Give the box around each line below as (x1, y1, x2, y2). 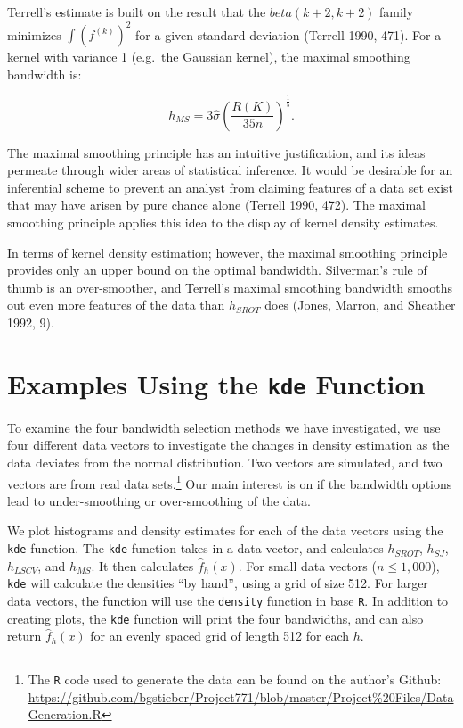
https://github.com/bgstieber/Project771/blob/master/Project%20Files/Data (28, 687, 454, 706)
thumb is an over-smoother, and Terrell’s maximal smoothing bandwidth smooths (7, 277, 452, 296)
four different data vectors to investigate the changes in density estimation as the (7, 435, 450, 454)
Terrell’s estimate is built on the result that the (7, 3, 266, 21)
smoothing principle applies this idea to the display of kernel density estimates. (7, 213, 439, 232)
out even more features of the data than (7, 295, 225, 314)
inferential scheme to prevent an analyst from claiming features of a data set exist (7, 178, 454, 196)
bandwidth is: (7, 64, 82, 83)
